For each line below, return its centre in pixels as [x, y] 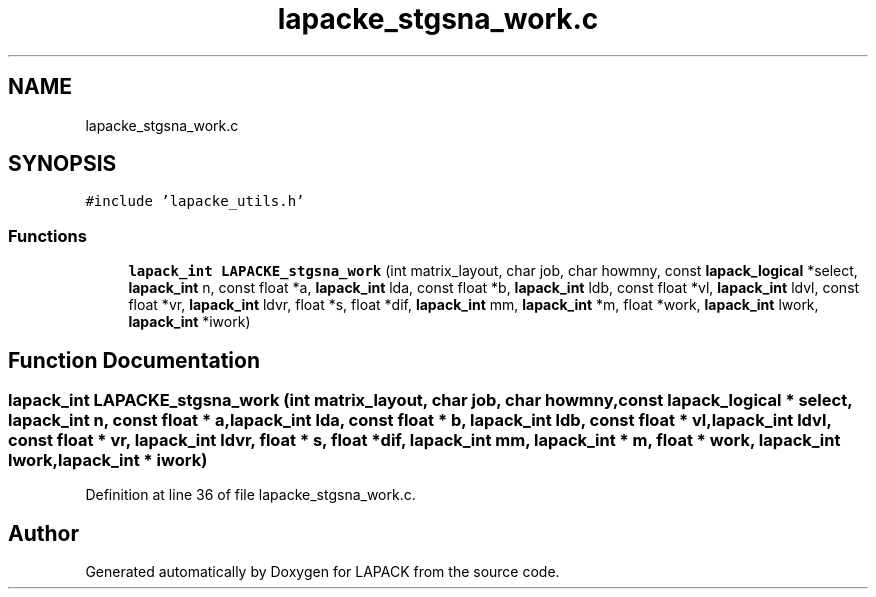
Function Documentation [134, 360]
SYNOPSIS [62, 164]
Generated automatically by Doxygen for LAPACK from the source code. [322, 572]
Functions [47, 235]
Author [43, 533]
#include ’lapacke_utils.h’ [195, 201]
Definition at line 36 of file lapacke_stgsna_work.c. [250, 495]
